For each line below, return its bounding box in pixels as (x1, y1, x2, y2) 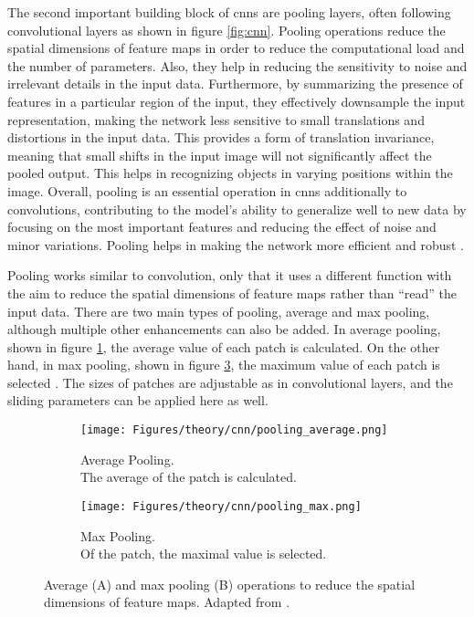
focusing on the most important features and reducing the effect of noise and (7, 217, 437, 236)
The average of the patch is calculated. (80, 467, 297, 486)
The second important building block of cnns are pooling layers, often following (7, 3, 451, 21)
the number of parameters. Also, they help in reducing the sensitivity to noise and (7, 56, 468, 75)
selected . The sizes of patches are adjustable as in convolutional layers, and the (7, 372, 453, 392)
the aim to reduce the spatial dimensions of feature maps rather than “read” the (7, 283, 458, 302)
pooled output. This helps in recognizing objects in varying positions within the (7, 163, 453, 183)
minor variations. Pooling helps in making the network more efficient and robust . (7, 235, 464, 254)
